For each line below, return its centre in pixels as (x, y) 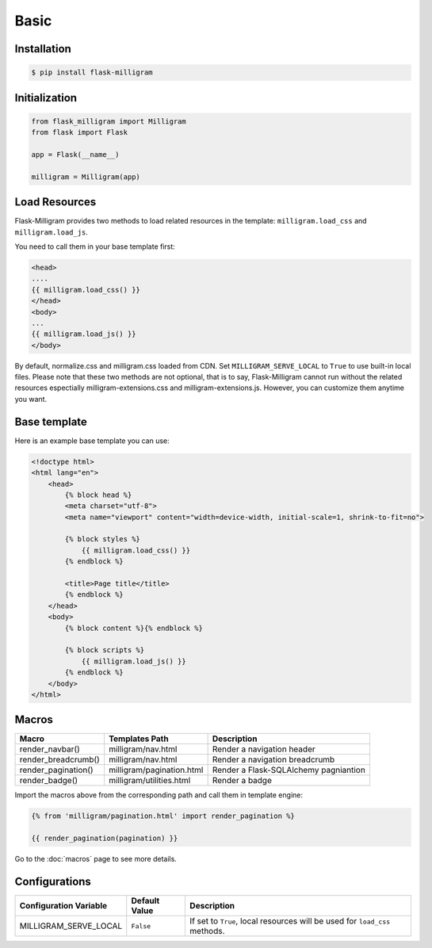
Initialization (46, 98)
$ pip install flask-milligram (92, 73)
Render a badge (242, 781)
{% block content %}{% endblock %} (134, 628)
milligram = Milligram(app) (86, 177)
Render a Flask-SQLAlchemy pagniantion (289, 770)
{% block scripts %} (105, 650)
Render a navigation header (264, 749)
